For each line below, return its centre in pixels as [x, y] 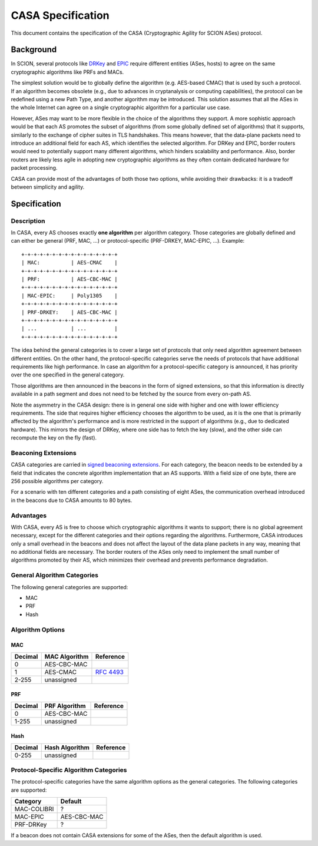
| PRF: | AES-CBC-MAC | [69, 279]
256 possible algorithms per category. [57, 481]
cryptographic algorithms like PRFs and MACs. [67, 72]
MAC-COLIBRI [34, 809]
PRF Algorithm [65, 706]
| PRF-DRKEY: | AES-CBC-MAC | [69, 312]
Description [28, 221]
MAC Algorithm [67, 656]
